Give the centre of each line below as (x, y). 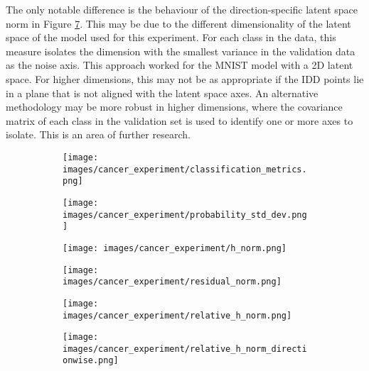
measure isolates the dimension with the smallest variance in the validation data (181, 51)
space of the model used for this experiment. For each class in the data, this (171, 37)
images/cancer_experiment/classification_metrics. (185, 169)
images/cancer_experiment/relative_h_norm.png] (177, 315)
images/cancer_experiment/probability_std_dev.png (185, 215)
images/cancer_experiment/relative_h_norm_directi (185, 349)
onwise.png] (91, 361)
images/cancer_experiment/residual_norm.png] (172, 282)
